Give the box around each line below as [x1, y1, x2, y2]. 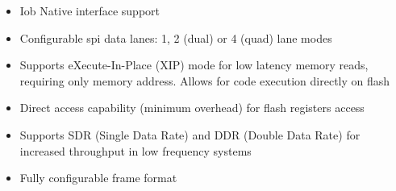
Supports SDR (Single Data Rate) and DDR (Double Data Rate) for [19, 126, 361, 143]
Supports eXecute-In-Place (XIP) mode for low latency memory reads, [19, 56, 369, 73]
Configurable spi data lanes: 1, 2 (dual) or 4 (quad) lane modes [19, 29, 332, 46]
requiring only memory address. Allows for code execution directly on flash [19, 72, 390, 89]
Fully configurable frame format [19, 169, 177, 186]
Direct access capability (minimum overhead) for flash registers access [19, 99, 365, 116]
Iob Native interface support [19, 2, 160, 19]
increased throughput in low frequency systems [19, 142, 252, 159]
